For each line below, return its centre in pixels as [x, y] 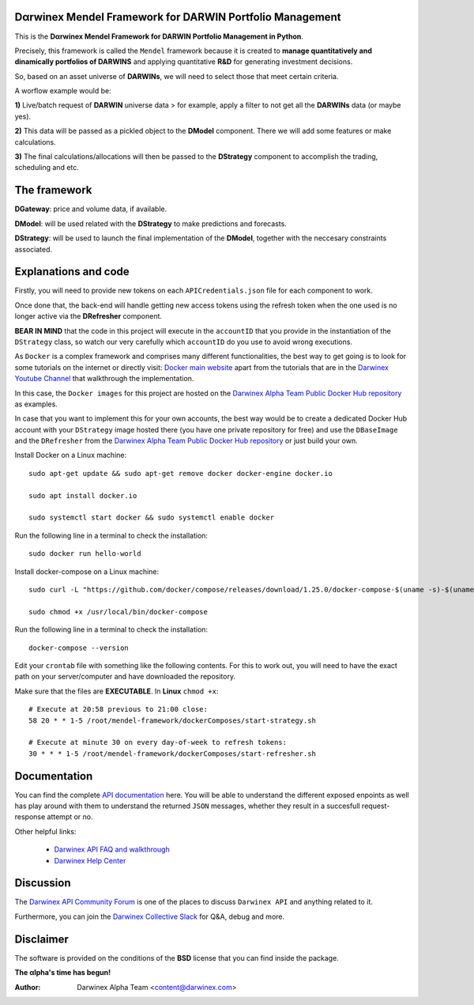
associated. [34, 249]
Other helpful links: [45, 831]
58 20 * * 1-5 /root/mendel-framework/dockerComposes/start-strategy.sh [172, 720]
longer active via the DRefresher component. [88, 316]
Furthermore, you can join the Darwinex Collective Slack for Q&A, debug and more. [150, 916]
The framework [53, 190]
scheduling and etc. [47, 168]
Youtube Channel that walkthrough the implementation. [104, 379]
